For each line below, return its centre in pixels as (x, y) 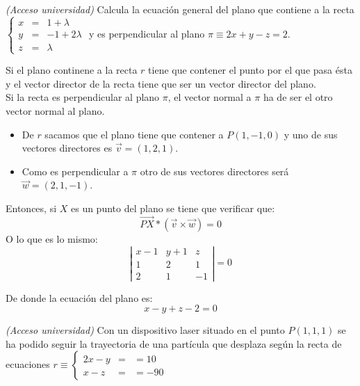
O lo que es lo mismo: (52, 238)
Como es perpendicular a (75, 171)
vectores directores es (67, 148)
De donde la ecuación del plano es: (79, 297)
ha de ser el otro (298, 97)
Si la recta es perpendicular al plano (83, 97)
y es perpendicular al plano (147, 33)
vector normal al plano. (55, 110)
